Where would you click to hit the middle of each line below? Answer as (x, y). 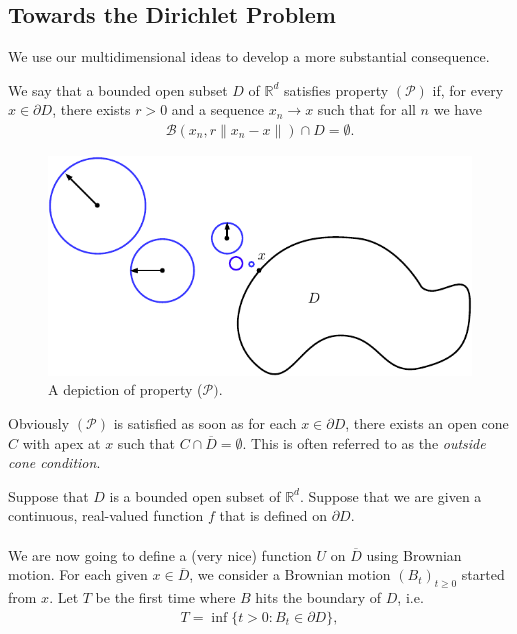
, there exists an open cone (427, 423)
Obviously (39, 423)
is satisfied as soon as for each (205, 423)
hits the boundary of (318, 597)
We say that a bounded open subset (118, 89)
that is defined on (273, 515)
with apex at (61, 442)
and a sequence (218, 109)
